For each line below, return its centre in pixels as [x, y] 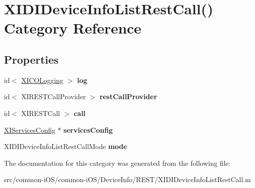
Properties [31, 59]
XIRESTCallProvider [54, 96]
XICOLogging [42, 80]
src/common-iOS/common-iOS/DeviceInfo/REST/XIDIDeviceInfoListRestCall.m [127, 179]
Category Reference [73, 28]
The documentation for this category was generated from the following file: [117, 163]
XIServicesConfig [30, 130]
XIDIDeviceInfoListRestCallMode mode [66, 146]
